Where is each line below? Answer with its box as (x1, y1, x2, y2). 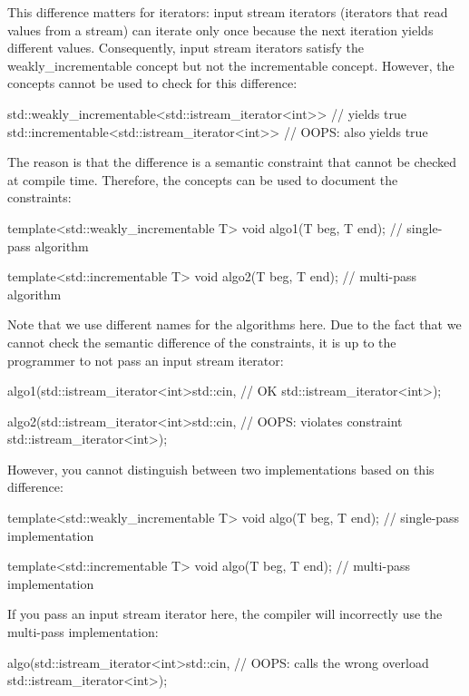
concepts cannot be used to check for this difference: (7, 74, 298, 93)
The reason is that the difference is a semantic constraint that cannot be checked (7, 152, 457, 172)
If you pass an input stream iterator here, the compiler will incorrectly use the (7, 604, 443, 623)
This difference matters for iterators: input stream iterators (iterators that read (7, 3, 448, 21)
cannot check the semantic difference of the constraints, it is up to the (7, 332, 396, 351)
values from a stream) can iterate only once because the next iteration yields (7, 20, 434, 39)
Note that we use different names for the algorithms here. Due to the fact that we (7, 315, 462, 334)
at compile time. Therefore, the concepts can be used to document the (7, 170, 398, 189)
